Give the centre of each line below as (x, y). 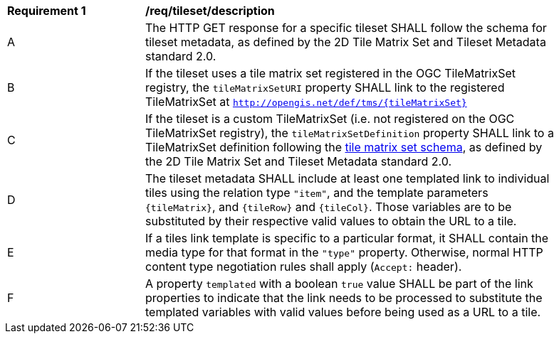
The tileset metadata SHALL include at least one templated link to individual (348, 178)
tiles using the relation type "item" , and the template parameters (317, 193)
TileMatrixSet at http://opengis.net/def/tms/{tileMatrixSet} (306, 102)
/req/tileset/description (210, 11)
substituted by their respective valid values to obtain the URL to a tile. (331, 221)
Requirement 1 (47, 11)
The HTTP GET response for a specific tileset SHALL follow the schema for (346, 28)
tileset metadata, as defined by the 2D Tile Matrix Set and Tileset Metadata (346, 42)
